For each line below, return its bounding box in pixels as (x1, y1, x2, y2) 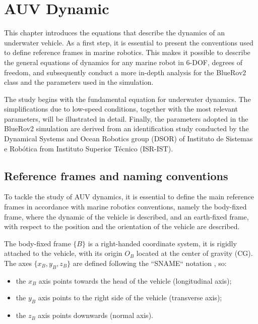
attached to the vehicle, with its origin (4, 248, 122, 258)
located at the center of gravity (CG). (136, 248, 253, 258)
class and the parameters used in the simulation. (4, 77, 154, 87)
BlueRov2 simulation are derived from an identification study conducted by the (4, 123, 249, 134)
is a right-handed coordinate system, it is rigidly (88, 238, 237, 248)
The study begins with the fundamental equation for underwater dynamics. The (4, 93, 251, 104)
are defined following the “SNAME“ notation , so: (73, 258, 227, 268)
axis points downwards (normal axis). (38, 310, 153, 320)
